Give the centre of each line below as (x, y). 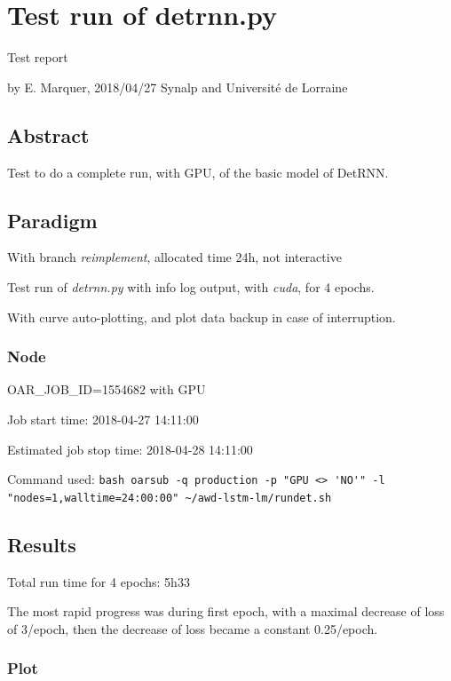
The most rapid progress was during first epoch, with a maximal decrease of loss (226, 611)
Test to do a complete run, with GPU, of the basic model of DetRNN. (198, 172)
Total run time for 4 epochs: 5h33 (99, 581)
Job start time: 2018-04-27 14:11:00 (103, 419)
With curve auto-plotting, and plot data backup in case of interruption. (202, 317)
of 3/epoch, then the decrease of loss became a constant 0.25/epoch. (193, 628)
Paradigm (52, 220)
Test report (38, 57)
